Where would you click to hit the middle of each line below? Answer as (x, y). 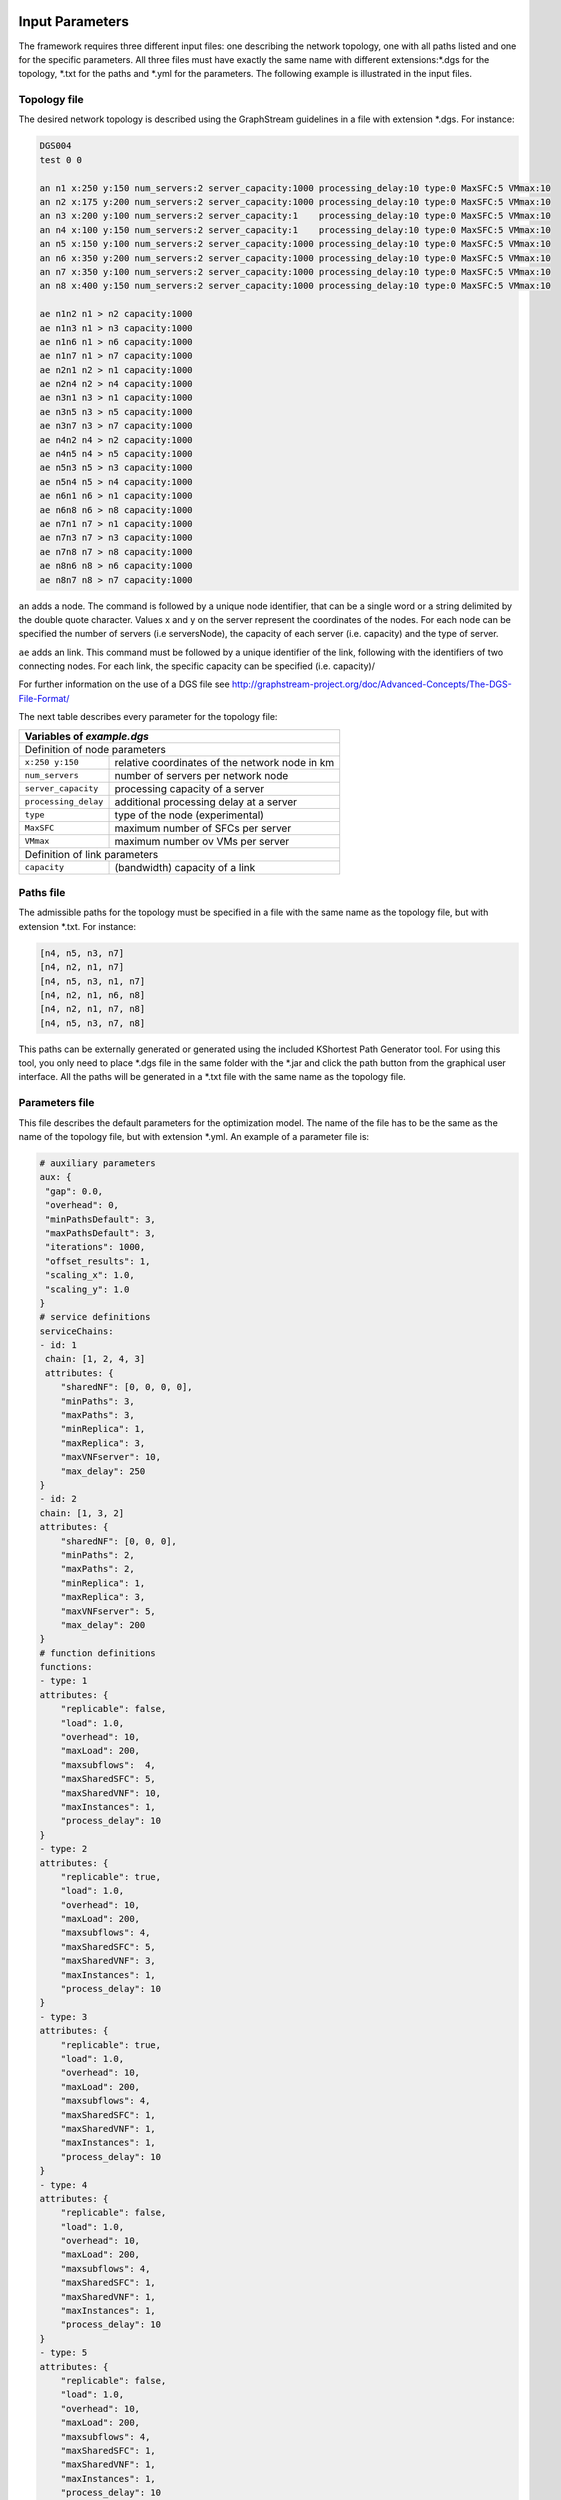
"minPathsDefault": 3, (101, 1219)
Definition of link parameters (91, 854)
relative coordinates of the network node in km (224, 762)
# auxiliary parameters (98, 1163)
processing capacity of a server (189, 788)
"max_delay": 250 (103, 1471)
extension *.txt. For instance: (77, 926)
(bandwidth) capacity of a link (185, 867)
